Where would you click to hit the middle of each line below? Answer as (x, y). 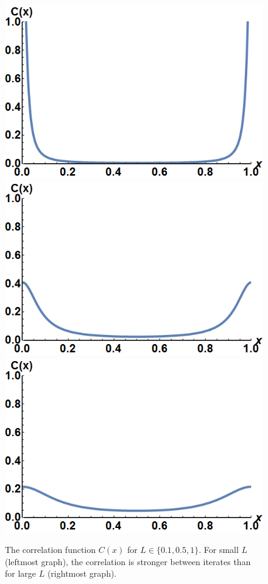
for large (21, 573)
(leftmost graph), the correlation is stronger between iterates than (128, 561)
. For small (219, 550)
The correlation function (51, 550)
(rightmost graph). (82, 573)
